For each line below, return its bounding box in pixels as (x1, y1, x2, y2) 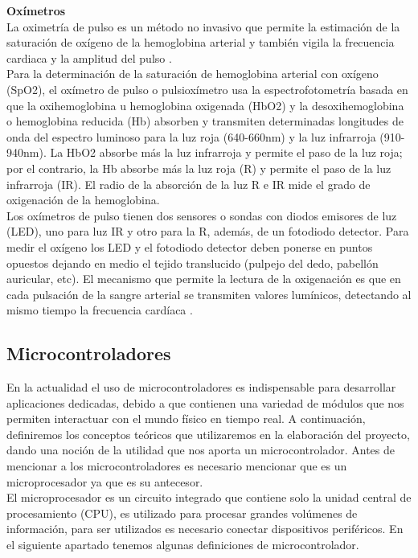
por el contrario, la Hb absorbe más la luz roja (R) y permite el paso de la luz (6, 159, 391, 176)
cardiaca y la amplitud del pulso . (6, 49, 172, 66)
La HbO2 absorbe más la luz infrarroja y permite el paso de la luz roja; (50, 144, 403, 161)
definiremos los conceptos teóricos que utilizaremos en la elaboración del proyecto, (6, 425, 410, 442)
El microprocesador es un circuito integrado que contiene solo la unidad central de (6, 489, 412, 506)
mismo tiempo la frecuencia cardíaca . (6, 302, 193, 318)
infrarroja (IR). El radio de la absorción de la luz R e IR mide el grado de (6, 175, 371, 192)
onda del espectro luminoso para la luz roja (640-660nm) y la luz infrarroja (6, 128, 376, 145)
